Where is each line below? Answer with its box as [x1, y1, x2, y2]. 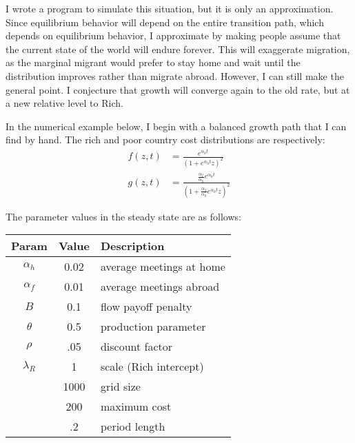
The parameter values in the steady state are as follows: [6, 209, 241, 223]
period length [100, 418, 165, 435]
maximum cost [100, 398, 172, 415]
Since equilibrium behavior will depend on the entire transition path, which [6, 14, 324, 29]
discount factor [100, 338, 173, 355]
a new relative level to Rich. [6, 96, 123, 110]
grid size [100, 378, 141, 395]
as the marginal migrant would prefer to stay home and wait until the [6, 55, 301, 70]
